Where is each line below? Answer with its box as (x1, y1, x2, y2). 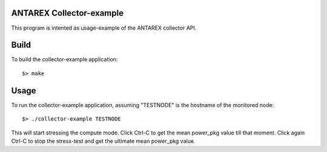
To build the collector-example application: (11, 56, 118, 63)
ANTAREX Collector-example (11, 8, 124, 18)
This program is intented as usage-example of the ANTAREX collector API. (11, 24, 197, 31)
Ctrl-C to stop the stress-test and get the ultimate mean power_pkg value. (11, 137, 196, 145)
